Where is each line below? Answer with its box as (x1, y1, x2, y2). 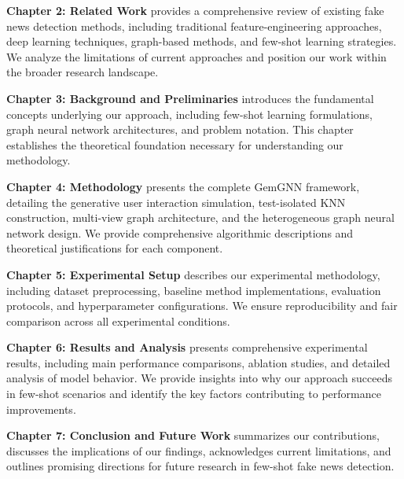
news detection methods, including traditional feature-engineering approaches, (6, 17, 382, 34)
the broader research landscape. (6, 64, 159, 80)
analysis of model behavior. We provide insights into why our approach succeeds (6, 370, 393, 386)
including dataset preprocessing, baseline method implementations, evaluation (6, 282, 381, 298)
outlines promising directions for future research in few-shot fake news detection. (6, 458, 395, 474)
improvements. (6, 400, 76, 417)
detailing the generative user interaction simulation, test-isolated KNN (6, 193, 346, 210)
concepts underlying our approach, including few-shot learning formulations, (6, 105, 373, 122)
